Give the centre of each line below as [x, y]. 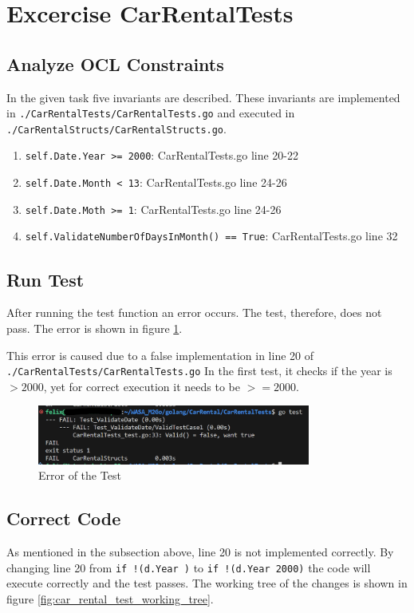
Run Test [45, 279]
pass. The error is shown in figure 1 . [95, 328]
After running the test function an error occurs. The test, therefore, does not [194, 312]
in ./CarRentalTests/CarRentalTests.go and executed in [151, 113]
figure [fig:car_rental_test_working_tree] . [110, 598]
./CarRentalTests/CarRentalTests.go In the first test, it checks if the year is [199, 371]
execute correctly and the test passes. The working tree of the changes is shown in [207, 583]
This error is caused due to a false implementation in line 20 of [160, 355]
